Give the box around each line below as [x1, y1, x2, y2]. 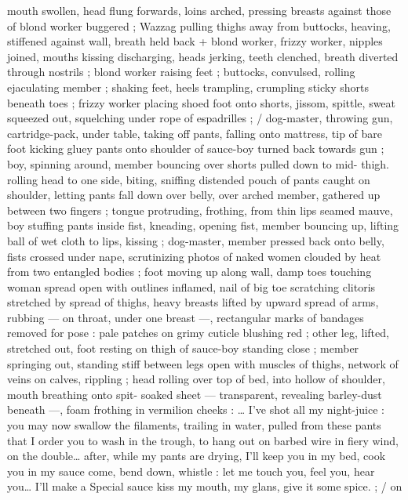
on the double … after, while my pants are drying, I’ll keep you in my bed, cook [7, 447, 386, 464]
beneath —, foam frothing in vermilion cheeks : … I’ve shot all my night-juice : [7, 401, 384, 418]
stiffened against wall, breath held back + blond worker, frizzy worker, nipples [7, 33, 383, 49]
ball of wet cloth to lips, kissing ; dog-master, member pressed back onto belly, [7, 232, 384, 248]
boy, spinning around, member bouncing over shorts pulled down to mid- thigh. [7, 155, 389, 172]
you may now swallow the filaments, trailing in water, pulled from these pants [7, 417, 381, 433]
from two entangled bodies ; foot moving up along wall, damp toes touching [7, 263, 372, 280]
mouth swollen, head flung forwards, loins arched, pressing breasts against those [7, 2, 392, 18]
